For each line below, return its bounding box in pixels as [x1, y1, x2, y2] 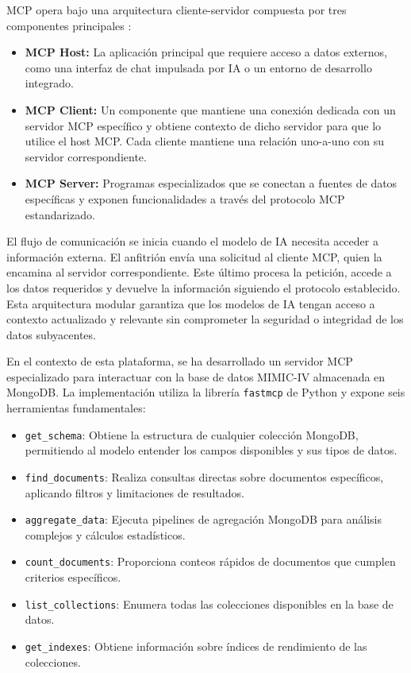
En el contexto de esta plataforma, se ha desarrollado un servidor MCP [6, 353, 353, 369]
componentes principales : [6, 17, 132, 33]
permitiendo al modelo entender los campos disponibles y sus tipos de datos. [25, 442, 398, 458]
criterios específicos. [25, 569, 121, 586]
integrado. [25, 75, 74, 91]
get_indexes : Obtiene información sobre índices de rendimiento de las [25, 637, 367, 654]
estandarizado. [25, 206, 95, 222]
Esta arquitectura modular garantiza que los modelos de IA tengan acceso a [6, 295, 375, 311]
